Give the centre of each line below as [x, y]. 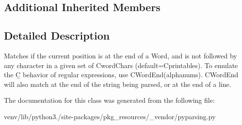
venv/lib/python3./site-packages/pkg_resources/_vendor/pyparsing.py [110, 116]
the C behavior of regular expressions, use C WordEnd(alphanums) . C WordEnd [121, 75]
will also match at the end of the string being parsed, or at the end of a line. [118, 84]
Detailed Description [57, 35]
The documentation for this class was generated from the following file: [109, 100]
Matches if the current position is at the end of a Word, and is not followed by [121, 55]
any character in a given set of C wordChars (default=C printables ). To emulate [121, 65]
